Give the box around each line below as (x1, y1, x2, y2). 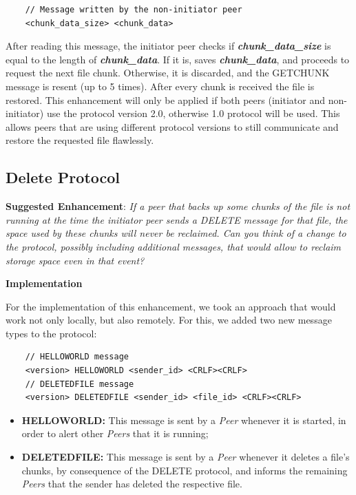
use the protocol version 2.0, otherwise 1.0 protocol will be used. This (46, 106, 340, 120)
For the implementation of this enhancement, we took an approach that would (6, 299, 336, 313)
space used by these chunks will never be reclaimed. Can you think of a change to (6, 226, 346, 240)
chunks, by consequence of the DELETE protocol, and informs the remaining (21, 463, 348, 477)
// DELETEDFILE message (25, 379, 134, 389)
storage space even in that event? (6, 253, 145, 267)
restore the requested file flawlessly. (6, 133, 154, 147)
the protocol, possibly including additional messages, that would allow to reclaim (6, 239, 342, 253)
